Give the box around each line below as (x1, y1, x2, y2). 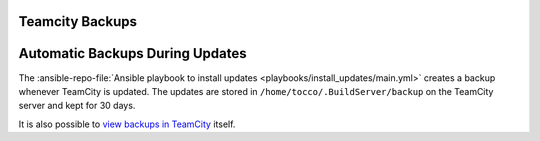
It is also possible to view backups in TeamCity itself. (18, 118, 236, 130)
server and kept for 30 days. (18, 100, 136, 112)
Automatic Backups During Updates (18, 45, 247, 62)
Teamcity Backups (18, 13, 137, 30)
